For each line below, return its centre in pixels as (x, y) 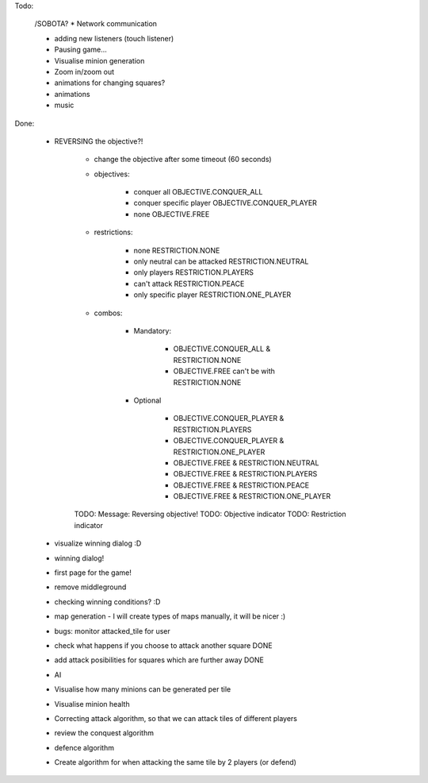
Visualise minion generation (99, 60)
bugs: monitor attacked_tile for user (112, 631)
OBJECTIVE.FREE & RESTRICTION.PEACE (241, 485)
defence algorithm (84, 747)
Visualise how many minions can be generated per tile (143, 689)
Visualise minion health (92, 704)
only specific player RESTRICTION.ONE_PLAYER (212, 295)
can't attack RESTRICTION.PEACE (189, 283)
